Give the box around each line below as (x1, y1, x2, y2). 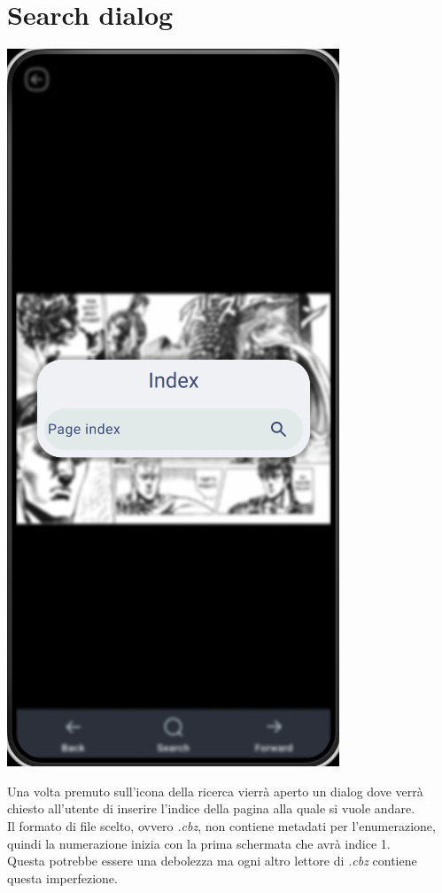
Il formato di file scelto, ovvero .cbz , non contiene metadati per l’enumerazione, (7, 816, 436, 835)
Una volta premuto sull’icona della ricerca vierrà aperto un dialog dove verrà (7, 781, 423, 800)
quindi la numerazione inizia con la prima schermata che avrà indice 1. (7, 834, 391, 852)
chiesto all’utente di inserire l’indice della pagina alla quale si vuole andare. (7, 799, 415, 818)
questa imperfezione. (7, 868, 118, 887)
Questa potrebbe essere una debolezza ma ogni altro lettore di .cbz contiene (7, 851, 417, 870)
